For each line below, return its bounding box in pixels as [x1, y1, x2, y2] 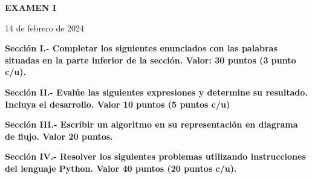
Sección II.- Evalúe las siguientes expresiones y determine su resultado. [5, 85, 308, 98]
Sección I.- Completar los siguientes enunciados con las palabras [5, 42, 278, 54]
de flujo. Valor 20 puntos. [5, 129, 113, 142]
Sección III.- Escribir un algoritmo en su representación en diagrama [5, 118, 298, 131]
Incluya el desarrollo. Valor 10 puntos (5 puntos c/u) [5, 97, 230, 110]
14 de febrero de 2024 [5, 21, 85, 34]
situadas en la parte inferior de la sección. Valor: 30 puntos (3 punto [5, 53, 296, 66]
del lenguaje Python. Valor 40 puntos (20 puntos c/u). [5, 161, 237, 174]
